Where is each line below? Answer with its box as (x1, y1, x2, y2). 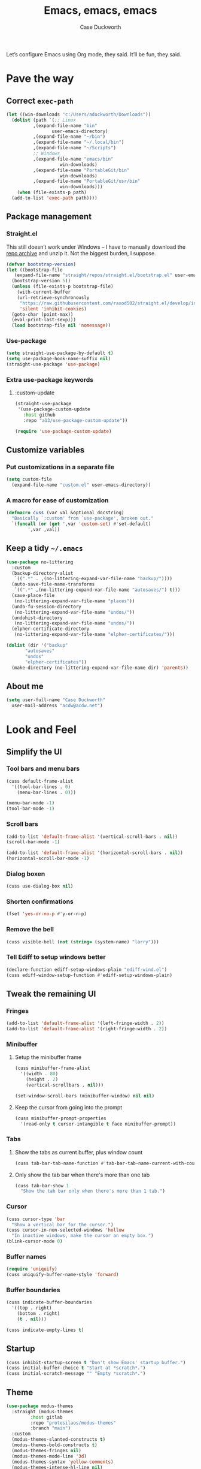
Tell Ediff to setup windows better (6, 953, 106, 961)
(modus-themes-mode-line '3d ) (11, 1453, 87, 1459)
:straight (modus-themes (11, 1408, 74, 1414)
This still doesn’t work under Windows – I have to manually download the (6, 243, 186, 251)
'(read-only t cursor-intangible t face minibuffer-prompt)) (20, 1121, 176, 1127)
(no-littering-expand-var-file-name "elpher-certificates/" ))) (14, 632, 175, 638)
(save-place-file (11, 593, 55, 599)
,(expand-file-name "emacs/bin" (32, 156, 114, 162)
